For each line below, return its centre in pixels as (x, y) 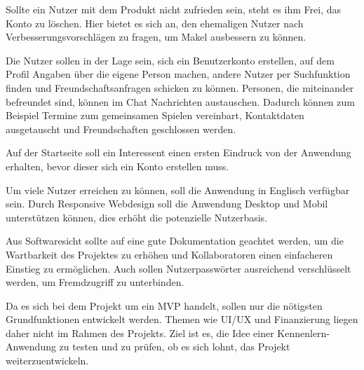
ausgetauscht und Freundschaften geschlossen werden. (121, 129)
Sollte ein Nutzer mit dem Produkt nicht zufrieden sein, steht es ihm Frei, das (174, 9)
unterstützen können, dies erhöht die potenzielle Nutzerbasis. (136, 217)
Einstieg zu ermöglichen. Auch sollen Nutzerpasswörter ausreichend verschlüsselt (178, 268)
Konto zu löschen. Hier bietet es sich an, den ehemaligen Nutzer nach (155, 23)
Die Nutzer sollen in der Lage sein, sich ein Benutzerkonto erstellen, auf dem (170, 60)
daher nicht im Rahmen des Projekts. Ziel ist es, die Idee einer (140, 333)
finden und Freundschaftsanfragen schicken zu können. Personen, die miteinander (180, 87)
